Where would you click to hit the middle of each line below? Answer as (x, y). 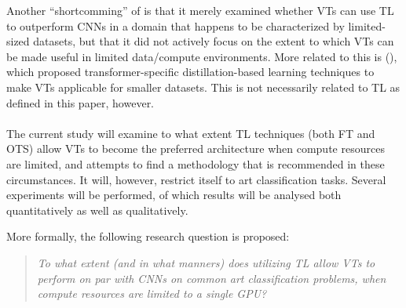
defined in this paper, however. (80, 102)
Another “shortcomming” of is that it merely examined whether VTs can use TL (200, 10)
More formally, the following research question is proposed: (148, 236)
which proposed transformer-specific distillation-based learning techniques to (190, 72)
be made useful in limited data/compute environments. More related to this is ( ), (202, 56)
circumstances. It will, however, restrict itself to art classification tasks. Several (196, 179)
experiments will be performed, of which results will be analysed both (174, 195)
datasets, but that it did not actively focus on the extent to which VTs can (214, 41)
